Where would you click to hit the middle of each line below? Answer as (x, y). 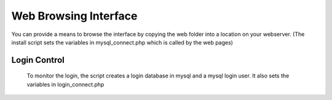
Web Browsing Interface (74, 16)
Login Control (38, 60)
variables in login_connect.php (65, 84)
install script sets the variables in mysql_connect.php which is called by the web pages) (122, 42)
